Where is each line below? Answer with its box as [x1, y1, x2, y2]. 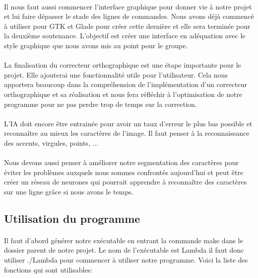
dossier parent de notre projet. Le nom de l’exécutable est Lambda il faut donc [4, 245, 244, 255]
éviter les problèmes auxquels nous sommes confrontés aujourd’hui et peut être [4, 167, 244, 177]
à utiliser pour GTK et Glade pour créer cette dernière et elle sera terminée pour [4, 20, 251, 31]
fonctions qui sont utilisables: [4, 264, 93, 275]
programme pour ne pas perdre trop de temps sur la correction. [4, 98, 197, 109]
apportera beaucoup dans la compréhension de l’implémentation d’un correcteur [4, 79, 248, 90]
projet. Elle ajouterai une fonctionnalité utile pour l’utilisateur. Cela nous [4, 69, 228, 80]
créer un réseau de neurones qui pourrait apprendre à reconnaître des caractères [4, 177, 247, 187]
